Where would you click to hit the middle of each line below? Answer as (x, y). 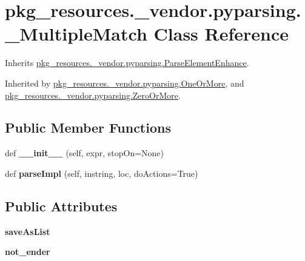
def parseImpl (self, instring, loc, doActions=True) (102, 173)
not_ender (28, 252)
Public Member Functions (88, 127)
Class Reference (221, 34)
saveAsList (28, 231)
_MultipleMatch (76, 34)
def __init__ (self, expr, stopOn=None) (85, 153)
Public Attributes (61, 206)
